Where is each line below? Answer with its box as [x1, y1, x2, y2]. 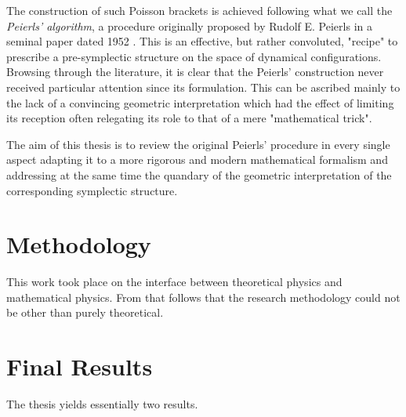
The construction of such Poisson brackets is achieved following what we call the [6, 2, 393, 18]
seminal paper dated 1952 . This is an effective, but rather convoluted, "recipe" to [6, 33, 398, 49]
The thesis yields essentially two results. [6, 396, 198, 412]
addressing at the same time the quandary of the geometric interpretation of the [6, 166, 392, 183]
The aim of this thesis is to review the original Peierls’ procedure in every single [6, 136, 390, 152]
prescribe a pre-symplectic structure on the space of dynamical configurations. [6, 48, 382, 64]
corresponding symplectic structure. [6, 182, 178, 198]
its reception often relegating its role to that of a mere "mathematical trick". [6, 110, 372, 126]
